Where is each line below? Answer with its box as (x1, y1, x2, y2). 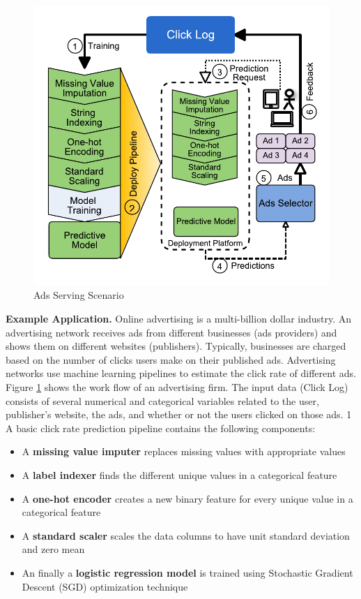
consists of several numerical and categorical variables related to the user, (6, 393, 319, 408)
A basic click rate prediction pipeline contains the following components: (6, 420, 316, 435)
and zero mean (22, 542, 85, 556)
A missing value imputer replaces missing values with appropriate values (22, 444, 346, 459)
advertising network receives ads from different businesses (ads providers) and (6, 325, 337, 339)
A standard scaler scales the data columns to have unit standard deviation (22, 528, 350, 542)
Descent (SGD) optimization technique (22, 579, 188, 593)
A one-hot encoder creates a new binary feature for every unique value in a (22, 491, 353, 505)
